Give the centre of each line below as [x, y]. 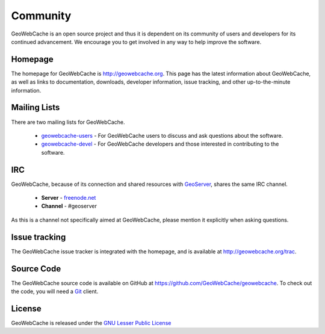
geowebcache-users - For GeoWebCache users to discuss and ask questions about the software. [162, 135]
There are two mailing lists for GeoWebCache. [68, 122]
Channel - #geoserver [69, 206]
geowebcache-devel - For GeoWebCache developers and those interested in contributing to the [160, 144]
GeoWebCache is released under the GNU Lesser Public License [91, 323]
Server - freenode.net [69, 198]
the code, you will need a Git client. [55, 291]
